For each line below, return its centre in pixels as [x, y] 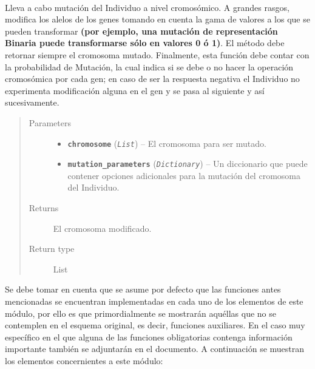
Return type [52, 249]
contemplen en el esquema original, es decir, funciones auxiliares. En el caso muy [155, 325]
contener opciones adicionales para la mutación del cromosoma [184, 175]
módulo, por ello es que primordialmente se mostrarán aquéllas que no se [141, 313]
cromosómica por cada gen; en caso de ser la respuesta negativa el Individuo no [152, 79]
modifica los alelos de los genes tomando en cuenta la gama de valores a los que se [157, 19]
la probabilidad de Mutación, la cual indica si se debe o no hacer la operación [149, 66]
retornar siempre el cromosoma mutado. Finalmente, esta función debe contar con [157, 54]
